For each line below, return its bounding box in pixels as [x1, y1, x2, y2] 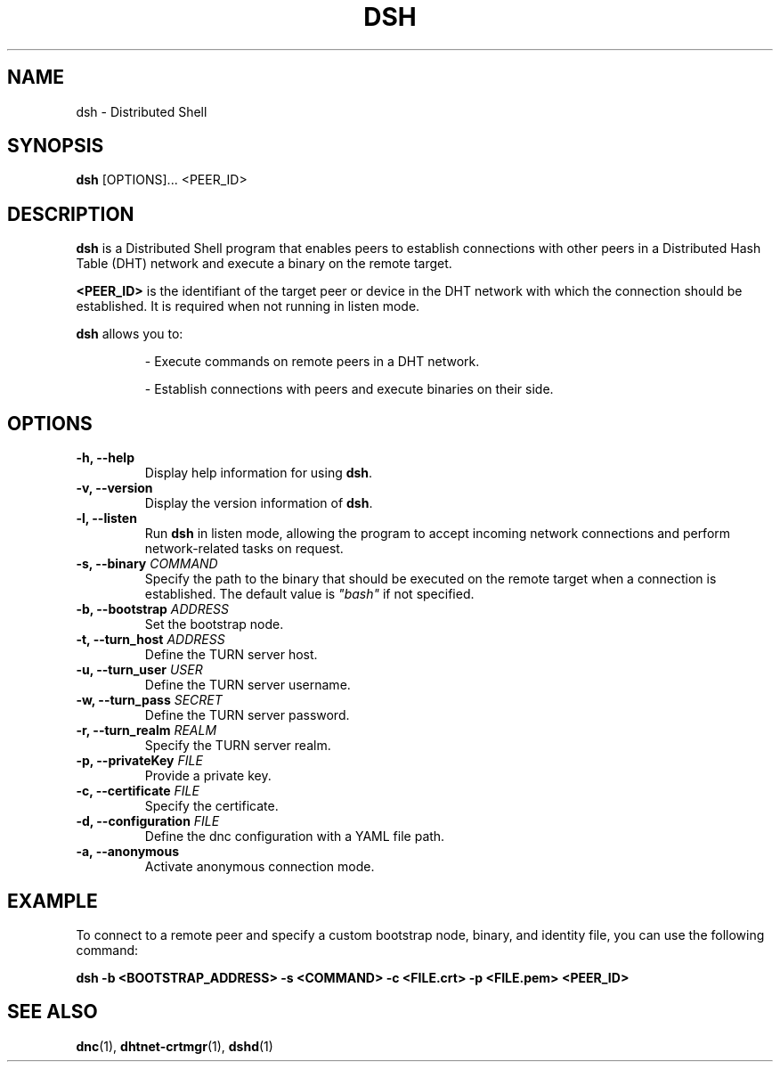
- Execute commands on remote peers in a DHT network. [144, 354, 480, 370]
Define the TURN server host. [144, 647, 318, 663]
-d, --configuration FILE [76, 813, 220, 829]
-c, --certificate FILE [76, 783, 199, 799]
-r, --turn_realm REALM [76, 722, 217, 739]
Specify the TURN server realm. [144, 738, 331, 754]
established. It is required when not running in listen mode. [76, 298, 420, 314]
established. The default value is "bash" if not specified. [144, 586, 475, 602]
